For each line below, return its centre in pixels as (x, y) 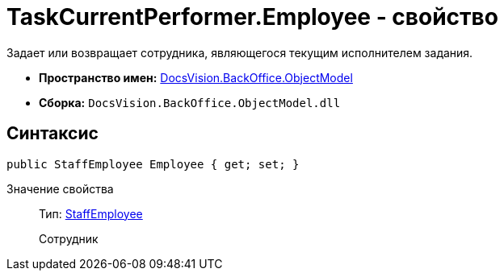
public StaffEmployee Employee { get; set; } (153, 164)
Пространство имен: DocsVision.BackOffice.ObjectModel (196, 77)
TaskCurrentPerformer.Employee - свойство (252, 17)
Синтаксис (52, 134)
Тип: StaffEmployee (91, 213)
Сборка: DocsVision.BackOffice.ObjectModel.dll (190, 102)
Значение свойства (60, 188)
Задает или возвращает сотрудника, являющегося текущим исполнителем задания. (240, 52)
